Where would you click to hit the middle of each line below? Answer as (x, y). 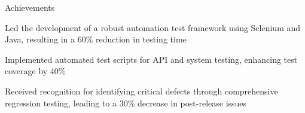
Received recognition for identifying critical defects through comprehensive (141, 91)
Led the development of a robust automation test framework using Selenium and (153, 27)
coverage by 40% (35, 71)
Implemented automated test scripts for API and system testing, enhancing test (151, 59)
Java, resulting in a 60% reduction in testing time (96, 39)
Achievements (30, 7)
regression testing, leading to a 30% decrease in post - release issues (126, 103)
